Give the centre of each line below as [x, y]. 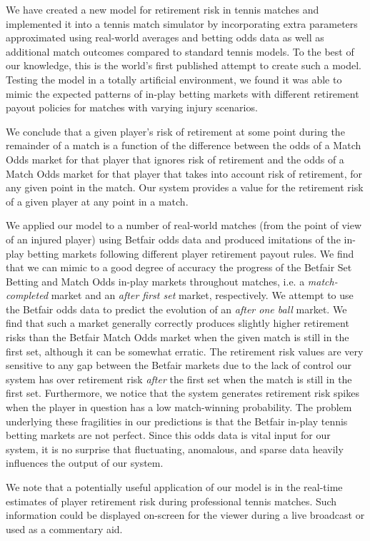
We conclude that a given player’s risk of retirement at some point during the [175, 131]
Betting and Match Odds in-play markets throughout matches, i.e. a [155, 281]
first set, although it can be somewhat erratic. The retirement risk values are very [185, 351]
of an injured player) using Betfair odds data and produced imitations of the [173, 239]
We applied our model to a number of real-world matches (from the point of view [184, 225]
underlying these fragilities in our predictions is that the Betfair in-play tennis [177, 421]
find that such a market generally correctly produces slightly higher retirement [177, 323]
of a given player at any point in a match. [97, 201]
